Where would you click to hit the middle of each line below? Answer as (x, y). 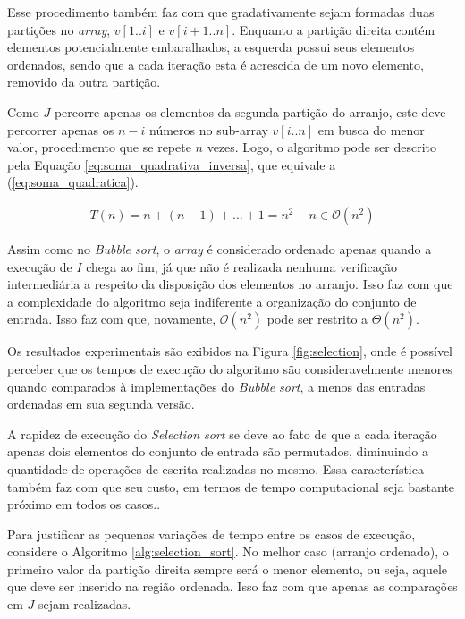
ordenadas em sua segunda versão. (101, 404)
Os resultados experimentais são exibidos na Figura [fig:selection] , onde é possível (230, 351)
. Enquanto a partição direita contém (334, 29)
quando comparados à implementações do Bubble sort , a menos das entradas (216, 386)
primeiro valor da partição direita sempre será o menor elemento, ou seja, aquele (228, 568)
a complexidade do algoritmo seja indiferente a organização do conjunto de (212, 301)
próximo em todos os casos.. (84, 504)
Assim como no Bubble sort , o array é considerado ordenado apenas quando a (220, 248)
